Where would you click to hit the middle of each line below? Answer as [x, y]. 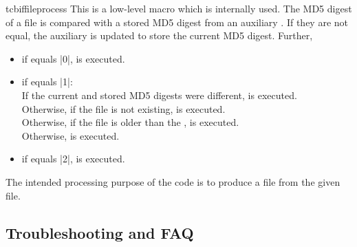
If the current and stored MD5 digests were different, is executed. [159, 95]
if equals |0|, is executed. [73, 58]
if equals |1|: [47, 82]
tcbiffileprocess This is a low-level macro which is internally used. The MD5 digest [179, 8]
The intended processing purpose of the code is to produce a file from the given [173, 181]
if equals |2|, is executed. [73, 159]
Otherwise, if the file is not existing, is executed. [123, 108]
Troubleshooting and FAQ [100, 232]
